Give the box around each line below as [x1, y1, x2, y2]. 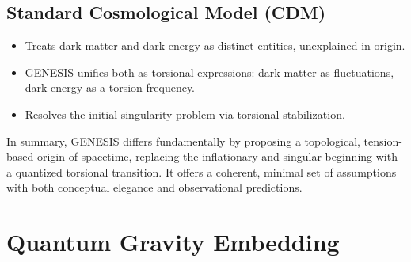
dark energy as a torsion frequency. [25, 79, 196, 96]
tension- [363, 132, 402, 149]
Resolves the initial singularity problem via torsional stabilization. [25, 105, 345, 122]
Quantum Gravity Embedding [6, 226, 340, 258]
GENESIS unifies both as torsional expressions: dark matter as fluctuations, [25, 63, 394, 80]
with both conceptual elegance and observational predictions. [6, 179, 303, 196]
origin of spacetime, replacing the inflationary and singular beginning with [36, 148, 398, 165]
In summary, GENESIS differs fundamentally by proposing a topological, [6, 132, 360, 149]
